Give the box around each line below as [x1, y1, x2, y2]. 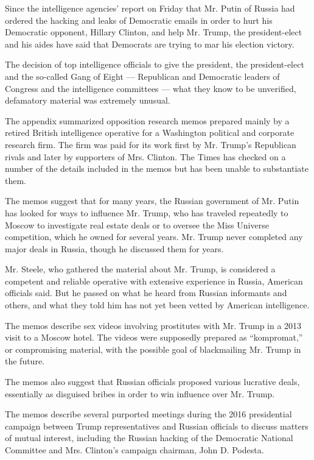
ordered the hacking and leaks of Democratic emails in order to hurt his [5, 13, 273, 26]
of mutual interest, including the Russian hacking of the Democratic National [5, 431, 293, 444]
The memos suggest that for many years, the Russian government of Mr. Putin [5, 194, 299, 207]
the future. [5, 355, 45, 367]
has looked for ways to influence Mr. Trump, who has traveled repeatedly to [5, 206, 288, 219]
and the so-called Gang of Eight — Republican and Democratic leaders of [5, 69, 280, 82]
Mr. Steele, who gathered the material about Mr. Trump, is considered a [5, 263, 276, 275]
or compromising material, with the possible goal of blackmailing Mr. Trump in [5, 342, 301, 355]
